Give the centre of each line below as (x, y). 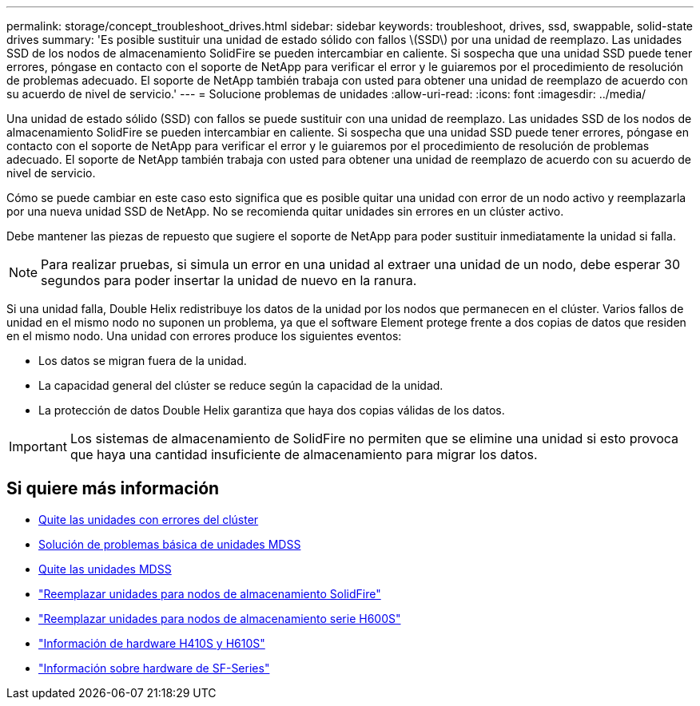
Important (38, 446)
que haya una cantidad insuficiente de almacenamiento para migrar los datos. (304, 454)
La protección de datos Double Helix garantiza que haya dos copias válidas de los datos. (272, 410)
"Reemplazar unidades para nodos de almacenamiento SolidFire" (210, 593)
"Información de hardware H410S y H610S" (152, 643)
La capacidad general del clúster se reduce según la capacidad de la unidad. (241, 385)
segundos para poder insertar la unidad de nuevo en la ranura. (229, 280)
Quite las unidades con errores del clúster (149, 519)
